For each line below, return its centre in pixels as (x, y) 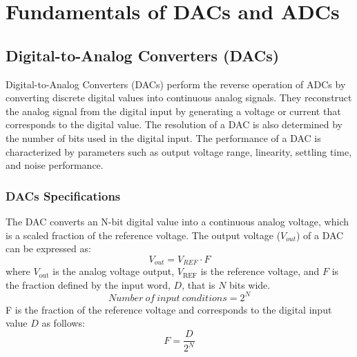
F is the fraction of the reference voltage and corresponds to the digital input (169, 309)
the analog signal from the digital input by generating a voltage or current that (173, 111)
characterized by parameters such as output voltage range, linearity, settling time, (179, 151)
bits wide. (250, 284)
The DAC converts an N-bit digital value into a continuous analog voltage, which (177, 221)
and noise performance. (55, 165)
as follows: (63, 323)
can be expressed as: (48, 248)
